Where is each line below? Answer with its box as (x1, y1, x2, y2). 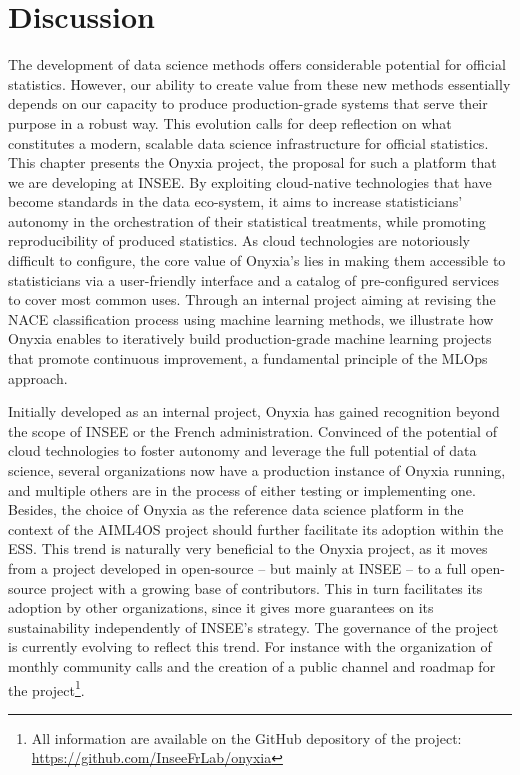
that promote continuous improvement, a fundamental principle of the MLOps (8, 348, 488, 369)
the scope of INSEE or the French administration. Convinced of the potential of (8, 420, 497, 441)
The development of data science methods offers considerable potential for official (8, 54, 506, 75)
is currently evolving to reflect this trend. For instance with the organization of (8, 636, 492, 657)
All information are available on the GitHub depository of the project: (31, 727, 462, 748)
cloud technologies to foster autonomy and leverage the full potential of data (8, 440, 477, 461)
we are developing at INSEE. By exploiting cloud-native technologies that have (8, 171, 492, 192)
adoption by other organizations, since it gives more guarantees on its (8, 597, 434, 618)
